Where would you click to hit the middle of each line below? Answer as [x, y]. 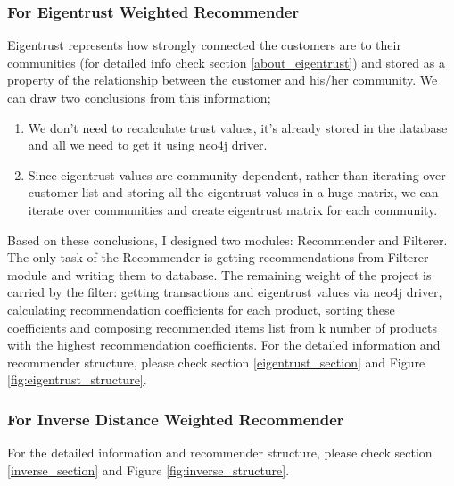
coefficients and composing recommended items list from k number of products [222, 327]
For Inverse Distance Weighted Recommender [176, 419]
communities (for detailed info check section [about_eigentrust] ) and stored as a [226, 62]
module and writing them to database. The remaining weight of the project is [219, 274]
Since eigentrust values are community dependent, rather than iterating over [237, 174]
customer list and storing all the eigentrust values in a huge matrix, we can [233, 192]
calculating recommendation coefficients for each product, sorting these [201, 309]
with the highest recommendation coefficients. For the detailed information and [224, 345]
